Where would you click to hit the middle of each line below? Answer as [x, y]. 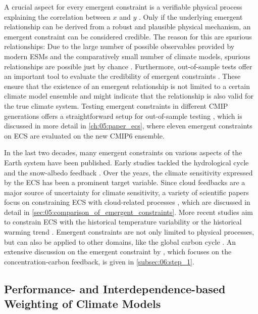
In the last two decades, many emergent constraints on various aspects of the [123, 152]
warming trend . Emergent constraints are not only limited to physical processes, [129, 232]
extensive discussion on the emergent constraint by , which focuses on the [118, 252]
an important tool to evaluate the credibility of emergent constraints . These [122, 76]
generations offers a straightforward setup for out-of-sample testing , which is [123, 116]
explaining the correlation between [57, 16]
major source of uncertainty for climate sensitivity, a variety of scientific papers [126, 192]
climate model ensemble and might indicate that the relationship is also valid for [129, 96]
